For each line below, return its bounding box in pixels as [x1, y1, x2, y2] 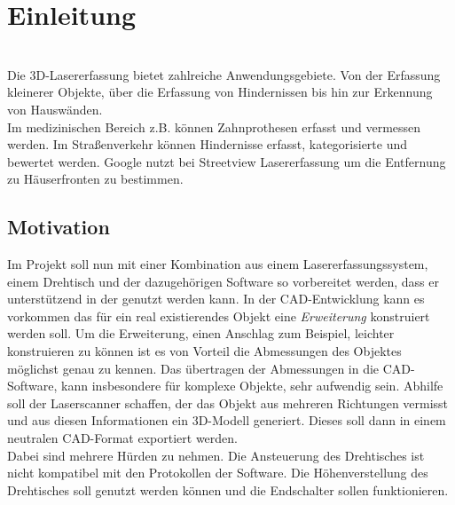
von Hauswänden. [7, 99, 103, 118]
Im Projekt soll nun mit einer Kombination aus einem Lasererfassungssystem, [7, 255, 428, 273]
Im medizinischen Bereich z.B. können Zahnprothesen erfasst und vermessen [7, 117, 421, 136]
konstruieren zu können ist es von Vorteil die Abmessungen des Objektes [7, 342, 402, 360]
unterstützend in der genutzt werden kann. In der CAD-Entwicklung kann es [7, 289, 425, 308]
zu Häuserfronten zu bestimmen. [7, 170, 184, 188]
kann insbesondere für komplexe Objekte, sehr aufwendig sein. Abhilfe [61, 376, 443, 395]
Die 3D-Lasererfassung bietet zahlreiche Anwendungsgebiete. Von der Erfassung [7, 65, 441, 83]
